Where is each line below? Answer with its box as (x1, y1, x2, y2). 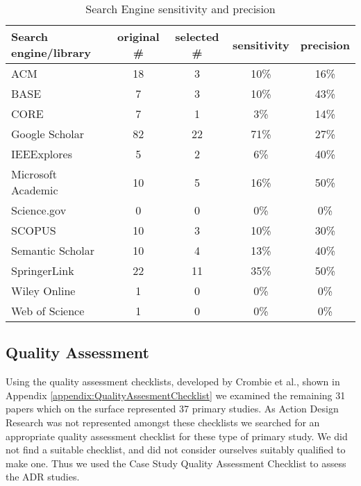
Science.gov (11, 202, 67, 218)
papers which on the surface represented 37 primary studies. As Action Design (6, 401, 339, 416)
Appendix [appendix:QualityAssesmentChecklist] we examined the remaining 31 (6, 387, 346, 402)
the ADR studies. (6, 469, 80, 484)
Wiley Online (11, 283, 76, 299)
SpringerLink (11, 262, 74, 278)
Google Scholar (11, 126, 85, 142)
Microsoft (11, 166, 57, 182)
